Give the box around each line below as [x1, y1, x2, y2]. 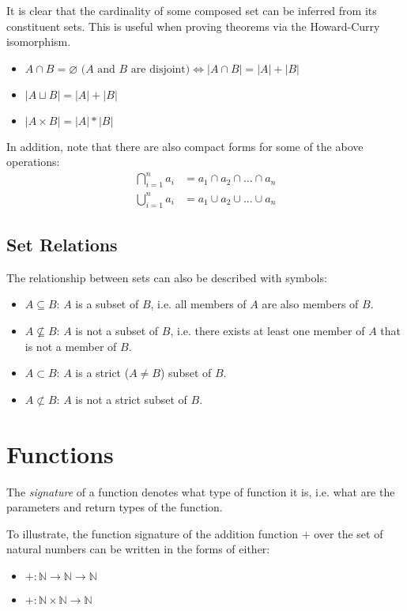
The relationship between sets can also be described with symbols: [6, 269, 327, 285]
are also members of [262, 296, 359, 312]
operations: [6, 153, 60, 170]
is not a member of [24, 338, 117, 354]
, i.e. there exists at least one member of [170, 322, 365, 339]
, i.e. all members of [150, 296, 247, 312]
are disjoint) [130, 63, 190, 75]
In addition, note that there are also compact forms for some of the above [6, 138, 364, 154]
